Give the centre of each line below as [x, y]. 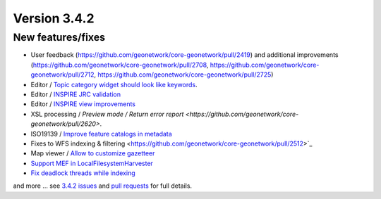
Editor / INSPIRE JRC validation [76, 94]
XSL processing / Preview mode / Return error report [107, 114]
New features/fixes [59, 37]
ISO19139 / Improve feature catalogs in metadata [101, 134]
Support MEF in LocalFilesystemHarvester [92, 163]
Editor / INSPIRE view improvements [83, 104]
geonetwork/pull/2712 [62, 75]
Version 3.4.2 [54, 18]
